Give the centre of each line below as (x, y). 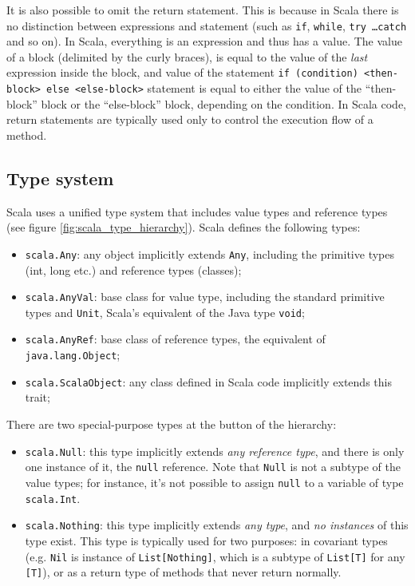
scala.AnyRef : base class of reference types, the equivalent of (175, 339)
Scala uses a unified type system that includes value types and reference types (197, 211)
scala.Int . (53, 498)
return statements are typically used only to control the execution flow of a (190, 119)
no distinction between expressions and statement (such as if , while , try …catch (207, 25)
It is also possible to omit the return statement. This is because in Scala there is (203, 10)
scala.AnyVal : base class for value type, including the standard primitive (205, 297)
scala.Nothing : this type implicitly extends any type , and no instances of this (217, 525)
